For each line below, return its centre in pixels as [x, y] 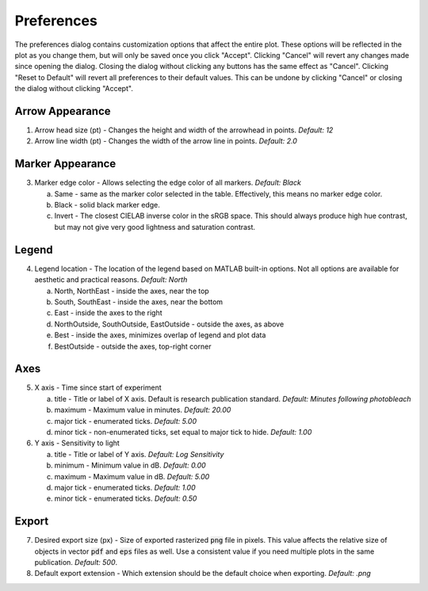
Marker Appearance [65, 164]
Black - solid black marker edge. [107, 205]
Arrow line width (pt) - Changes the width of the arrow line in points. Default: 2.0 [166, 141]
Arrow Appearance [63, 111]
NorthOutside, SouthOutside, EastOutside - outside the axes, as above [169, 324]
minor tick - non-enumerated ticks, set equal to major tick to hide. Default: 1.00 [183, 432]
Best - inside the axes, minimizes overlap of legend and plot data [160, 335]
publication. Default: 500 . [76, 562]
